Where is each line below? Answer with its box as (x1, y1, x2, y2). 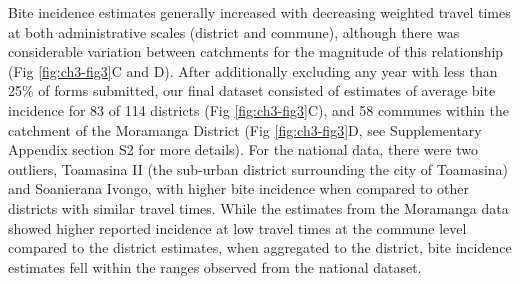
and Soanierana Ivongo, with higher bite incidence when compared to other (8, 178, 470, 199)
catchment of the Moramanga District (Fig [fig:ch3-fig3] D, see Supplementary (8, 119, 482, 140)
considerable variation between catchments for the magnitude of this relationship (8, 41, 504, 62)
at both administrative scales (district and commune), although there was (8, 21, 460, 42)
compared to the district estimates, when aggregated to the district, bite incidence (8, 237, 512, 258)
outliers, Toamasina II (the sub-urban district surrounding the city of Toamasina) (8, 158, 509, 179)
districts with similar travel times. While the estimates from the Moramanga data (8, 197, 509, 218)
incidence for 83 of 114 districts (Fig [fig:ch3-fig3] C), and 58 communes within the (8, 99, 510, 120)
